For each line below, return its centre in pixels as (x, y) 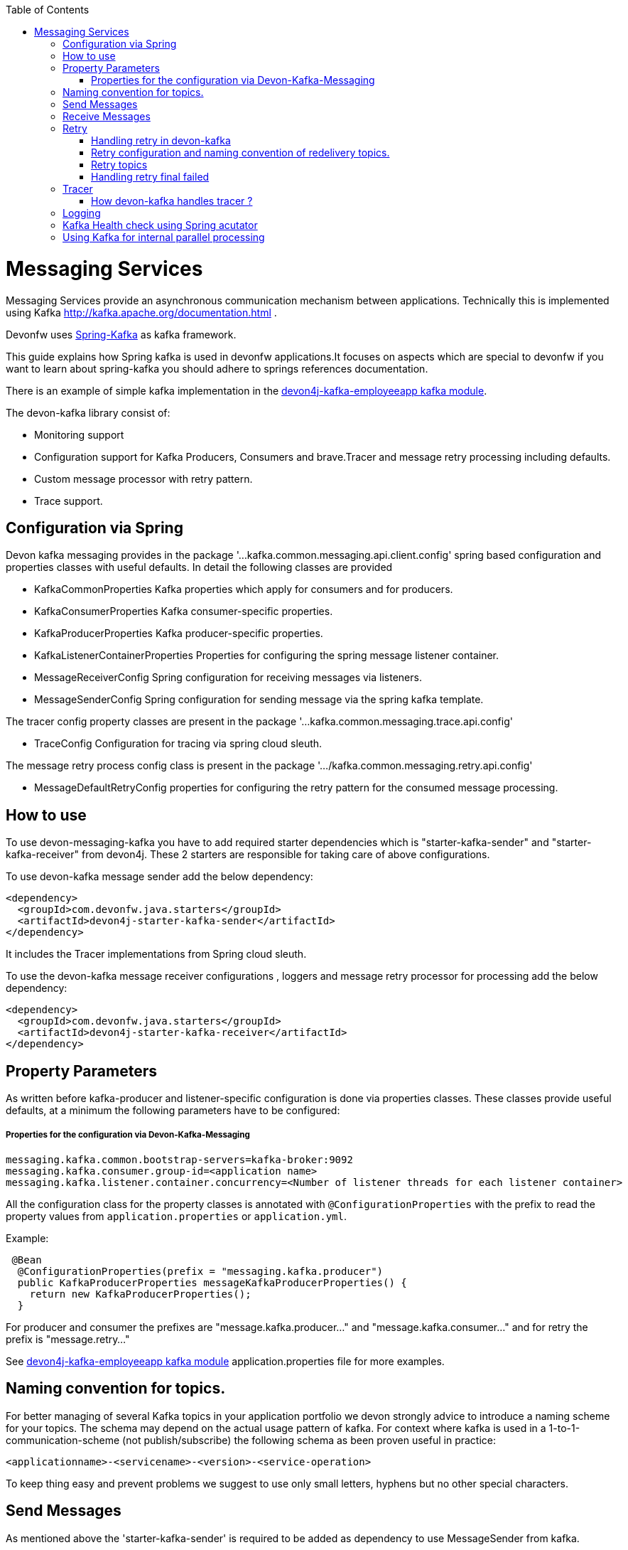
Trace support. (69, 501)
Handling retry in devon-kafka (161, 140)
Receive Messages (107, 116)
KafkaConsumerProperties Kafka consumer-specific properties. (184, 611)
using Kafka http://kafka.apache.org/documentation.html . (141, 312)
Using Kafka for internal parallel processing (164, 237)
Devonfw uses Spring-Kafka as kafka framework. (121, 334)
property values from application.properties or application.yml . (176, 1216)
